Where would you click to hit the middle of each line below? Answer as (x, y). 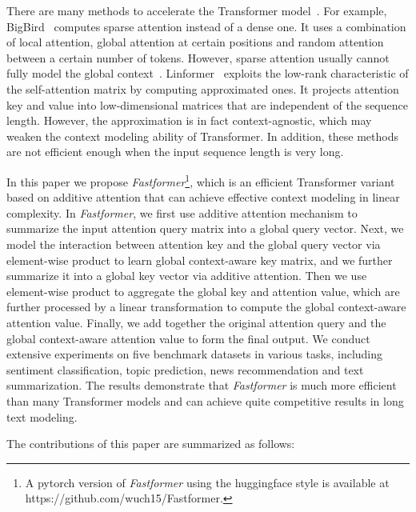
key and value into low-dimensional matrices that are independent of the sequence (207, 104)
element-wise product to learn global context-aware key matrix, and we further (200, 260)
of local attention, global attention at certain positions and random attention (195, 42)
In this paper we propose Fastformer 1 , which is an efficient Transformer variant (201, 180)
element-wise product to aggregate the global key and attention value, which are (203, 291)
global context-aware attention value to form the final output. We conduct (188, 338)
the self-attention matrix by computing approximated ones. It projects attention (203, 88)
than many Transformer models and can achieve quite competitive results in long (205, 400)
